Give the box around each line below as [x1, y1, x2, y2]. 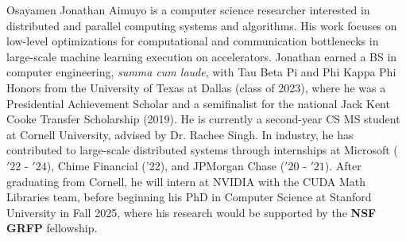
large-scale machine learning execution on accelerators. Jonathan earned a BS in [6, 48, 397, 64]
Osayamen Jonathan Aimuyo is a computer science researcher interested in [6, 2, 370, 17]
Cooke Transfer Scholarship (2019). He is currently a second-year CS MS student [6, 111, 400, 127]
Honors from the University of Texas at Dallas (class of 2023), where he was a [6, 79, 386, 95]
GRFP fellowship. [6, 220, 98, 236]
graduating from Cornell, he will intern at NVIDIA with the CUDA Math [6, 173, 366, 189]
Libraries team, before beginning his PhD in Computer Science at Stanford [6, 189, 372, 205]
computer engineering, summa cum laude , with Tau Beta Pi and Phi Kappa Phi [6, 64, 396, 80]
